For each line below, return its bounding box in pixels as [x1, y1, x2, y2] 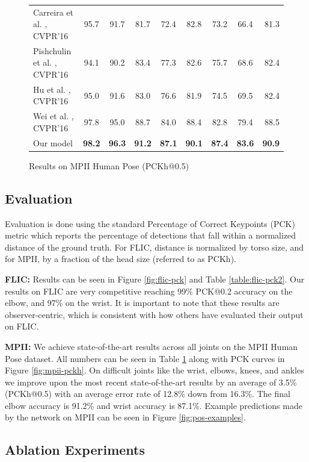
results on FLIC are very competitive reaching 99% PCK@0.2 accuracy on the [5, 284, 293, 297]
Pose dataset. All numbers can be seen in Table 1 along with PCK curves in [5, 352, 285, 364]
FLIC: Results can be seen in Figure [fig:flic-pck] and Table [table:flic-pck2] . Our [5, 272, 305, 285]
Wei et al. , [33, 110, 74, 122]
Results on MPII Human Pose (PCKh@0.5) [29, 159, 189, 172]
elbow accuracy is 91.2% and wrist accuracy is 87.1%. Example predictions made [5, 399, 302, 411]
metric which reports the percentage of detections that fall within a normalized [5, 229, 296, 242]
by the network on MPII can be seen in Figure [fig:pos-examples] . [5, 411, 246, 423]
